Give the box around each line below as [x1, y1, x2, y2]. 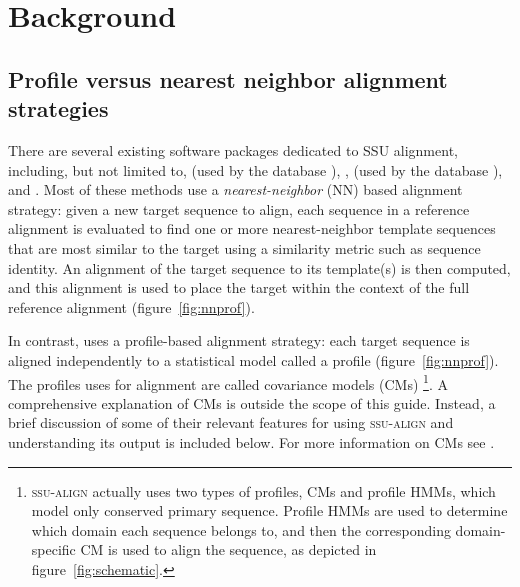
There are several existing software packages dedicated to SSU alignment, [8, 139, 458, 160]
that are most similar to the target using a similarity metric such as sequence [8, 237, 481, 258]
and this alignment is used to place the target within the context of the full [8, 277, 470, 298]
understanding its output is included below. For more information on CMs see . [8, 431, 495, 452]
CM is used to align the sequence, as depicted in [80, 539, 377, 560]
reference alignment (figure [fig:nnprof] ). [8, 296, 255, 317]
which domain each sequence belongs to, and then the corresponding [31, 519, 451, 540]
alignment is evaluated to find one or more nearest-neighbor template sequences [8, 218, 496, 239]
